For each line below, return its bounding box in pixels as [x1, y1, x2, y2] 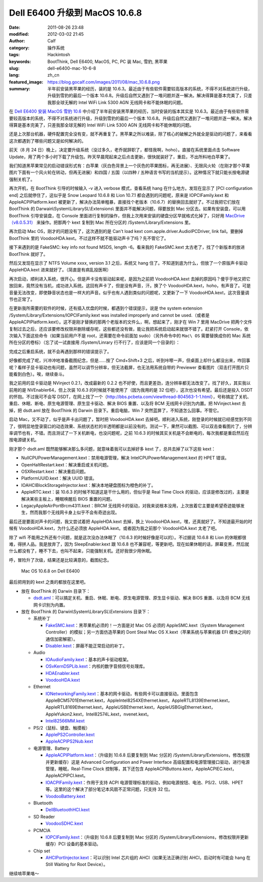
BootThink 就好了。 [9, 251, 48, 257]
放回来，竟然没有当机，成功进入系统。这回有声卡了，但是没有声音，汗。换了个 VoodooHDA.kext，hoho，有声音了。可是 [9, 283, 251, 289]
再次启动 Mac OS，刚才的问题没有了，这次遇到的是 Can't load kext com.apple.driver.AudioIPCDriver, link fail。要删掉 [9, 229, 244, 234]
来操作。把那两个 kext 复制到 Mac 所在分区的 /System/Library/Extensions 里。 [37, 220, 193, 226]
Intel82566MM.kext [45, 718, 85, 724]
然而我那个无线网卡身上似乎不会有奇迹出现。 [29, 509, 119, 515]
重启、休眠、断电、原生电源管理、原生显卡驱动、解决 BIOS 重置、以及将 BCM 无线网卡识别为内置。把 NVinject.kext [9, 400, 241, 406]
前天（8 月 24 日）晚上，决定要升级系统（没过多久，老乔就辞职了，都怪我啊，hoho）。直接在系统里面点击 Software [9, 147, 240, 153]
